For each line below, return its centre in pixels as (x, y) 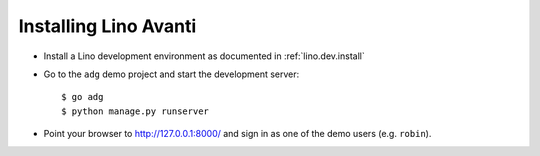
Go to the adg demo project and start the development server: (171, 74)
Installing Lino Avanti (107, 26)
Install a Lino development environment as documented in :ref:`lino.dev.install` (204, 56)
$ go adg (82, 97)
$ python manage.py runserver (135, 111)
